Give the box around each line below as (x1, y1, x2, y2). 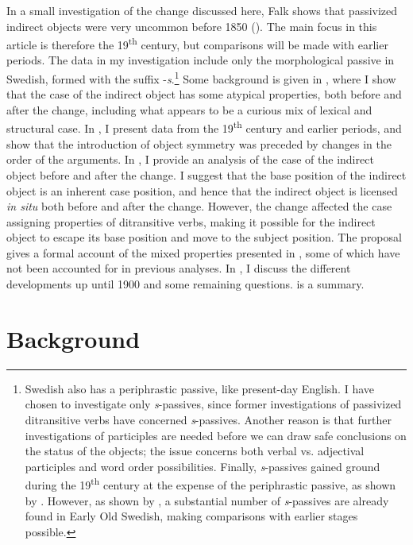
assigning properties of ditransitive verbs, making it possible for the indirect (6, 213, 376, 230)
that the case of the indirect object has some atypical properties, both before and (6, 86, 402, 102)
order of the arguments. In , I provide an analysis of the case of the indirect (6, 151, 374, 168)
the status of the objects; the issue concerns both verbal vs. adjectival (25, 443, 365, 459)
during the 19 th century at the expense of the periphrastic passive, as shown (25, 474, 396, 493)
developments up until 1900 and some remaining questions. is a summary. (6, 276, 365, 292)
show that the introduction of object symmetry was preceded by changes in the (6, 135, 392, 152)
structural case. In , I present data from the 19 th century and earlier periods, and (6, 118, 402, 137)
